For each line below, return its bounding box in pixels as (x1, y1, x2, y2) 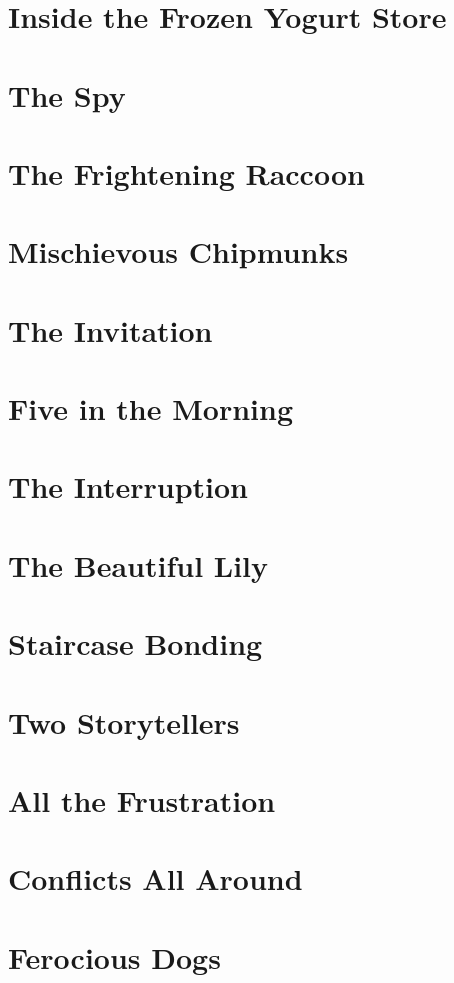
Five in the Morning (8, 388, 293, 429)
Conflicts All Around (8, 858, 303, 899)
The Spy (8, 74, 126, 115)
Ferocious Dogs (8, 936, 221, 977)
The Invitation (8, 309, 213, 350)
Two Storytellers (8, 701, 240, 742)
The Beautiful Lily (8, 544, 269, 585)
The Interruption (8, 466, 249, 507)
